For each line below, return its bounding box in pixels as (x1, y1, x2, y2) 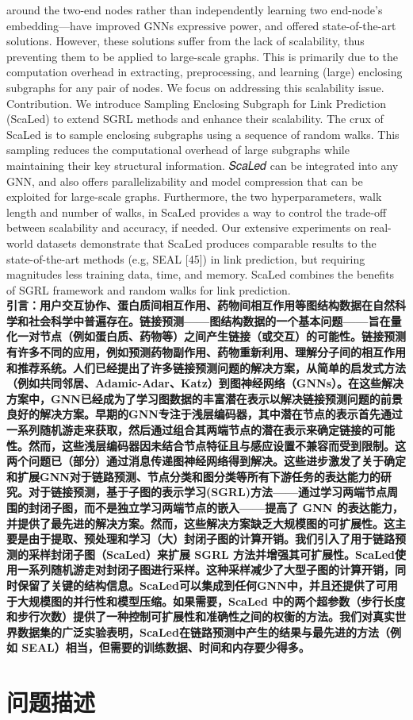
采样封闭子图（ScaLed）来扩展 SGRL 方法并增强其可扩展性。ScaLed (28, 545, 395, 562)
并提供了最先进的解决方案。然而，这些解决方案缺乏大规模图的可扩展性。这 (6, 514, 395, 531)
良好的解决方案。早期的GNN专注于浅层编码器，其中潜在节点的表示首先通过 (6, 406, 403, 422)
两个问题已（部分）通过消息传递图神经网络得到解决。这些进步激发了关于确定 (6, 452, 406, 469)
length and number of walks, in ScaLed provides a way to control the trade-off (6, 203, 387, 220)
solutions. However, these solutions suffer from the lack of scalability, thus (6, 33, 365, 49)
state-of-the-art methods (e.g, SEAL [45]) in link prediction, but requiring (6, 250, 365, 267)
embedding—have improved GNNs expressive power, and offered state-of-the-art (6, 17, 396, 33)
